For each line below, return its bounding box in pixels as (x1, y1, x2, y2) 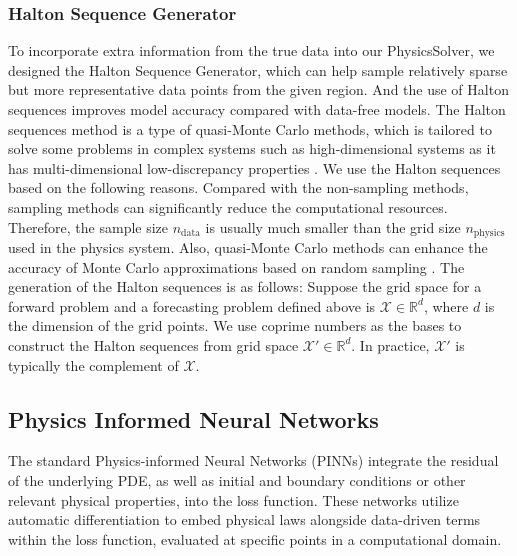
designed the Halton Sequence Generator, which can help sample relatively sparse (8, 59, 508, 80)
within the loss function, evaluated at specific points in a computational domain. (8, 528, 502, 549)
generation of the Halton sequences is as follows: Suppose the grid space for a (8, 276, 482, 297)
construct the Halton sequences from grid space (8, 334, 299, 355)
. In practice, (351, 334, 430, 355)
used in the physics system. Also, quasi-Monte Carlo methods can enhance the (8, 237, 488, 258)
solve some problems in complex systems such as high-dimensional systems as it (8, 138, 496, 159)
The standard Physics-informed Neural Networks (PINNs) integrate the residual (8, 450, 499, 471)
